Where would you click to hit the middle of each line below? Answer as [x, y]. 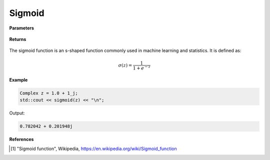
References [21, 139]
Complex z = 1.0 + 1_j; [49, 93]
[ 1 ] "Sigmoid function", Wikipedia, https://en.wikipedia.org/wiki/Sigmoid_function [94, 148]
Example [18, 79]
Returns [18, 39]
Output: [17, 113]
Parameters [22, 28]
